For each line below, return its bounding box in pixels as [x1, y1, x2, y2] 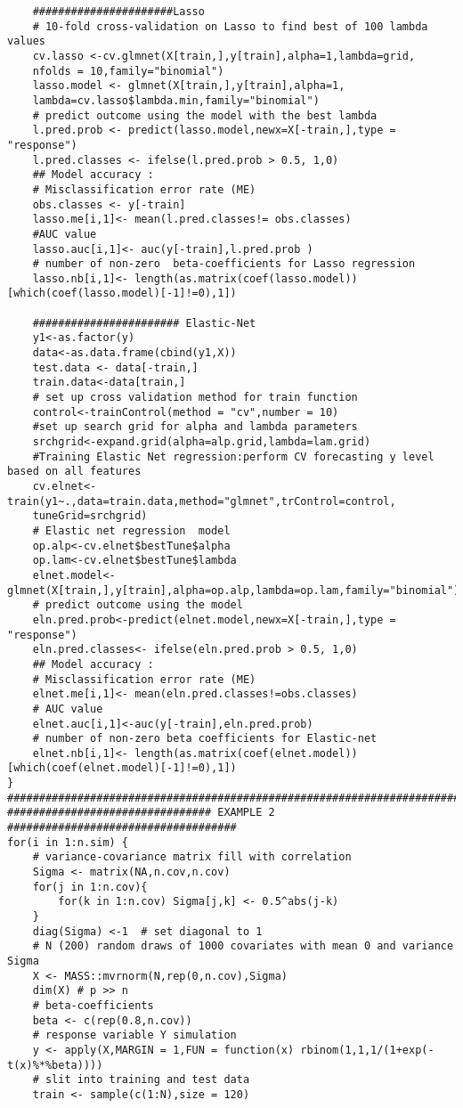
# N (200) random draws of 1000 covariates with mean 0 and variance [32, 940, 454, 953]
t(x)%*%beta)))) [7, 1058, 103, 1071]
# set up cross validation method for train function [32, 391, 358, 404]
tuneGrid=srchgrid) [32, 509, 148, 523]
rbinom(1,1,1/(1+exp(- [300, 1043, 435, 1056]
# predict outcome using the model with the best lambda [32, 109, 378, 122]
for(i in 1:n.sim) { [7, 835, 129, 849]
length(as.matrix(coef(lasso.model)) [134, 272, 358, 285]
